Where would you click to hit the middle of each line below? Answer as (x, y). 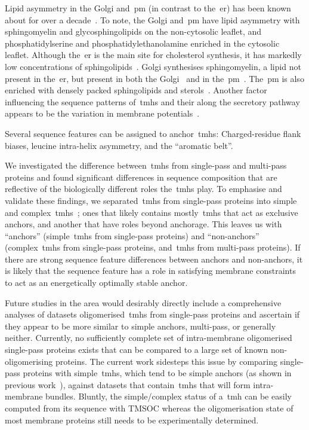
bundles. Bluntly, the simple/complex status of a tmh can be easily (169, 396)
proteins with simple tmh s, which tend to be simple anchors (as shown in (157, 373)
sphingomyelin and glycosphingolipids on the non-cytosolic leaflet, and (133, 31)
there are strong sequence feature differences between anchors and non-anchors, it (154, 259)
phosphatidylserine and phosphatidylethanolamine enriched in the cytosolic (142, 43)
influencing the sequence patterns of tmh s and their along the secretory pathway (152, 101)
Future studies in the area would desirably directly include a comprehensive (143, 302)
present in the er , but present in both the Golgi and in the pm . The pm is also (154, 78)
